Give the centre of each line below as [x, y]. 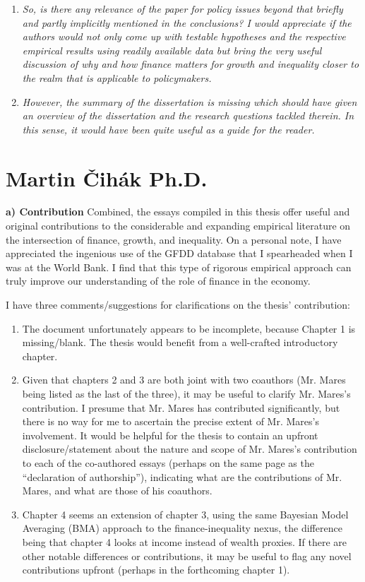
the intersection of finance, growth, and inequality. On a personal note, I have [174, 239]
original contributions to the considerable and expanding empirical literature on [178, 226]
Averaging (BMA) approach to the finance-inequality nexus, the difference [182, 528]
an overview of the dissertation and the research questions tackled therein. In [188, 115]
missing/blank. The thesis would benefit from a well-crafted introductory [180, 342]
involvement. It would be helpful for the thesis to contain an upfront [170, 435]
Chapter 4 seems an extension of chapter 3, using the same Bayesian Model [185, 514]
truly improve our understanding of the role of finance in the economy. [158, 281]
